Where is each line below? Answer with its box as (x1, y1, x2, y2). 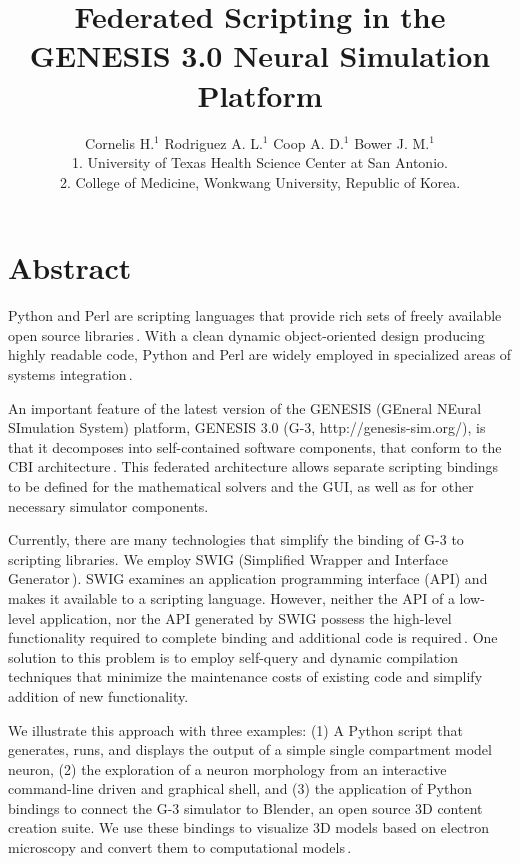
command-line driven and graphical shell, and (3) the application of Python (8, 778, 472, 799)
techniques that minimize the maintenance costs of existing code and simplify (8, 666, 483, 687)
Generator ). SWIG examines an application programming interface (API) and (8, 568, 488, 589)
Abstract (8, 247, 132, 288)
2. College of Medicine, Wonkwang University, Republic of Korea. (59, 171, 461, 192)
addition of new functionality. (8, 685, 189, 706)
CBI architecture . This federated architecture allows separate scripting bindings (8, 456, 499, 477)
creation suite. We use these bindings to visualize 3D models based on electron (8, 817, 490, 838)
